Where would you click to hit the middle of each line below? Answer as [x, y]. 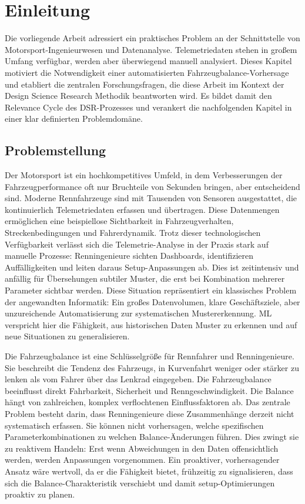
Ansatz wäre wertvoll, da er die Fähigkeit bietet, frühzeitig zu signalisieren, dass [149, 471]
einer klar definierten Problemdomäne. [74, 119]
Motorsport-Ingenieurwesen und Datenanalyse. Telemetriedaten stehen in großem [151, 49]
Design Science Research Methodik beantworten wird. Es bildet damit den [138, 96]
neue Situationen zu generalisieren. [67, 336]
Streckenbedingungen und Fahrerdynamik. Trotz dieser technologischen [133, 233]
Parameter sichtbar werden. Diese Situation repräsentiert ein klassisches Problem [151, 290]
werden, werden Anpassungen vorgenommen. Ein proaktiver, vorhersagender [142, 460]
